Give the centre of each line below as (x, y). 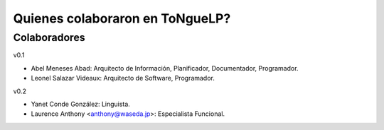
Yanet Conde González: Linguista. (81, 104)
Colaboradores (49, 37)
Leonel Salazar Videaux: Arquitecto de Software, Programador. (123, 78)
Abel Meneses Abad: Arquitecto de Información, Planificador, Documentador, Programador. (165, 68)
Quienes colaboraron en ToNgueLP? (122, 18)
